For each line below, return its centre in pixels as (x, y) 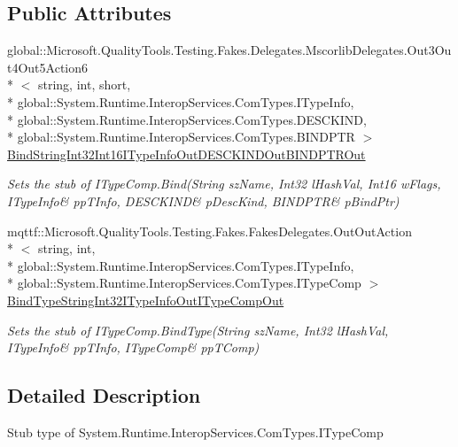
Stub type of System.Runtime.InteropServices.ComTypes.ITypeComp (195, 432)
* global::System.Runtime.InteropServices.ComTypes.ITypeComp (184, 283)
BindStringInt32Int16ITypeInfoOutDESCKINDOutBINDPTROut (186, 154)
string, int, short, (84, 85)
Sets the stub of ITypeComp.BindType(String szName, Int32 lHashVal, (198, 330)
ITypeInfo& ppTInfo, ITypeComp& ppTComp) (133, 347)
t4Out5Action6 (48, 67)
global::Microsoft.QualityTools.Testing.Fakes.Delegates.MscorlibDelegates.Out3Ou (229, 50)
